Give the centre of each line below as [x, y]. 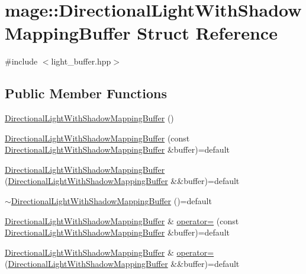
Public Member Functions [86, 93]
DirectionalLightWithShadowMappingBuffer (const [97, 138]
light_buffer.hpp [81, 61]
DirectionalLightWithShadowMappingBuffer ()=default [111, 201]
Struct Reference [207, 33]
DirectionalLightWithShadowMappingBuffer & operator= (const [122, 220]
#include [21, 61]
